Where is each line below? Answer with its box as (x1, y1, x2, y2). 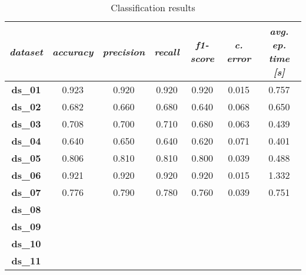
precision (102, 44, 145, 58)
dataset (9, 44, 43, 58)
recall (154, 44, 179, 58)
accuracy (52, 44, 94, 58)
